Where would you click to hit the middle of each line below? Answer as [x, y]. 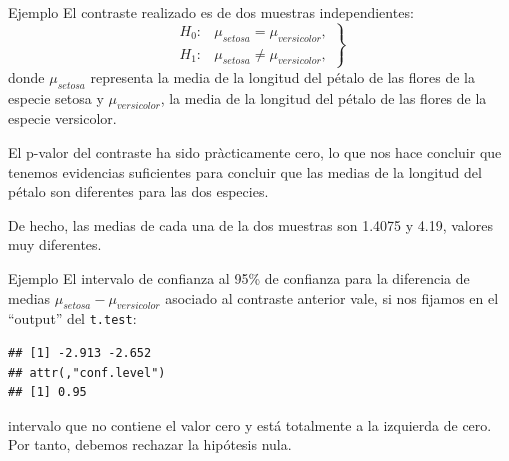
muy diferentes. [55, 244]
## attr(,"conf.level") [87, 372]
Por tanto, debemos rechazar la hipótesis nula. [150, 444]
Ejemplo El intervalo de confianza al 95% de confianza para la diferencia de [239, 277]
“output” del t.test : [72, 318]
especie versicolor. [62, 118]
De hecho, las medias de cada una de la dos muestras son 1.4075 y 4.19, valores [250, 224]
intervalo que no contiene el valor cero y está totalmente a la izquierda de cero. [250, 424]
